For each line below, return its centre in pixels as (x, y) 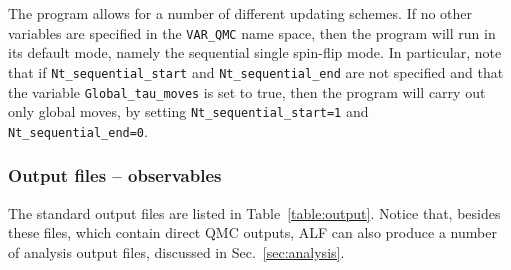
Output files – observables (115, 175)
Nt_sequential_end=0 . (78, 130)
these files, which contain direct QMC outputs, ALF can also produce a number (252, 232)
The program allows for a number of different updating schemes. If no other (240, 13)
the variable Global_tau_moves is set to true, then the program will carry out (247, 91)
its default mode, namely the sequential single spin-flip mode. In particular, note (255, 52)
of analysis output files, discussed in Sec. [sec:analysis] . (176, 251)
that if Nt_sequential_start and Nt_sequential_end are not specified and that (256, 71)
